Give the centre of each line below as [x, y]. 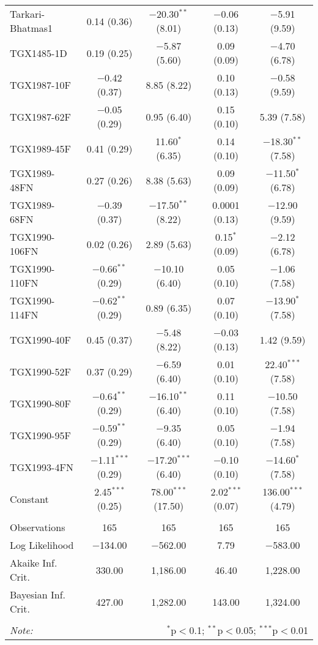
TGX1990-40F [40, 339]
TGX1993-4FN [42, 467]
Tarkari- [27, 14]
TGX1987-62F [40, 116]
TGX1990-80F [40, 403]
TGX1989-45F [40, 148]
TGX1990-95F [40, 435]
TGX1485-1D [39, 53]
